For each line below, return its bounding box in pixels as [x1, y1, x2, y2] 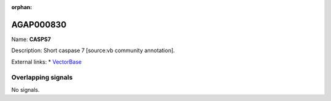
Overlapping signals [11, 73, 73, 82]
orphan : [11, 4, 32, 10]
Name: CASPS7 [11, 36, 51, 43]
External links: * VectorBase [11, 58, 82, 65]
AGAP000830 [11, 19, 67, 30]
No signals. [11, 86, 40, 93]
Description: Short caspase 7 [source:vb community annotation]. [11, 47, 175, 54]
